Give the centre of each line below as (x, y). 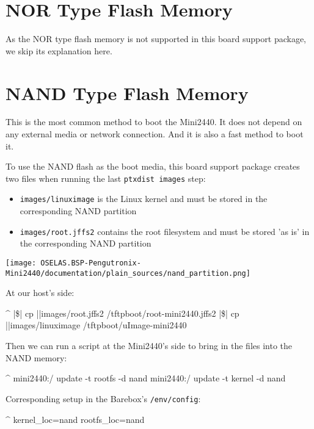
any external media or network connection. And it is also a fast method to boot (155, 134)
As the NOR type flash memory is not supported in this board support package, (156, 39)
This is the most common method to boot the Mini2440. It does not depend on (154, 122)
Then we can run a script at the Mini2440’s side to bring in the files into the (149, 346)
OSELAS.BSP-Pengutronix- (91, 263)
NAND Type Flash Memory (127, 92)
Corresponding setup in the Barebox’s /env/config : (103, 398)
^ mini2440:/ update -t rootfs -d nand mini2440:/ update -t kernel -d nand (146, 378)
